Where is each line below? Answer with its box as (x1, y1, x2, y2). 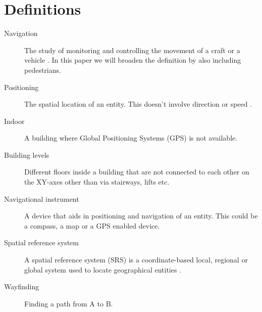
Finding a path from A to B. (24, 298, 113, 308)
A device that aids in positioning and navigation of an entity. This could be (24, 210, 258, 221)
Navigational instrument (4, 193, 79, 204)
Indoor (4, 115, 25, 126)
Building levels (4, 149, 49, 160)
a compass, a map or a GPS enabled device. (24, 220, 160, 231)
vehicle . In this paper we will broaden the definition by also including (24, 55, 241, 65)
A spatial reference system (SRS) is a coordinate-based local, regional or (24, 254, 248, 265)
